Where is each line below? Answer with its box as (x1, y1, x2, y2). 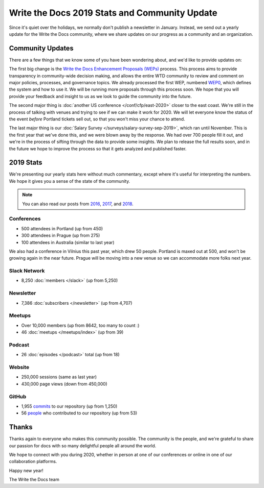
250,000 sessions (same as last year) (21, 374, 97, 380)
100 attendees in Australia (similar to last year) (21, 239, 115, 245)
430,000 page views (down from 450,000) (21, 381, 108, 387)
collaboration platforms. (9, 459, 57, 464)
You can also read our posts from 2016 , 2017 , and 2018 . (22, 201, 134, 207)
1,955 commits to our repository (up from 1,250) (21, 403, 117, 409)
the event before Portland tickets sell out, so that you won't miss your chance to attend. (9, 116, 185, 122)
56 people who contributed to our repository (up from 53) (21, 410, 137, 416)
